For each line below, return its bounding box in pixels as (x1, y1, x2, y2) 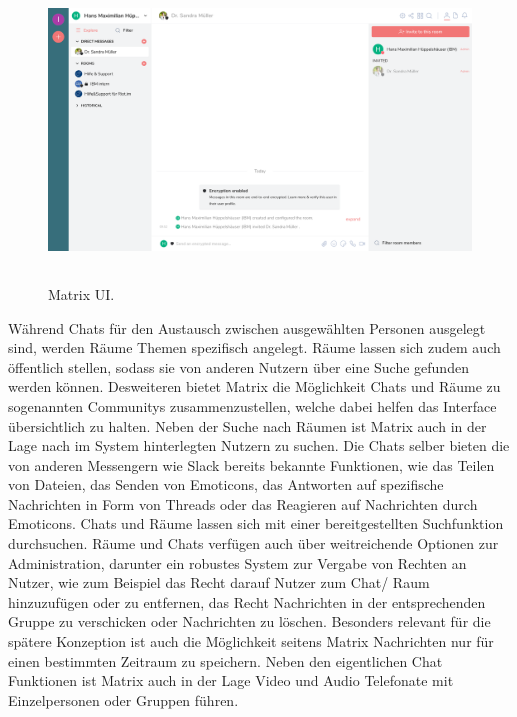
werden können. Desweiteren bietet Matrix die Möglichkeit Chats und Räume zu (8, 376, 501, 397)
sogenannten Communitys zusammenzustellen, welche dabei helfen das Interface (8, 395, 497, 416)
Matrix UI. (48, 283, 115, 304)
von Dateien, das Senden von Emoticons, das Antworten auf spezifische (8, 474, 444, 495)
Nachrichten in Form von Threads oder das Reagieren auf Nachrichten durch (8, 493, 478, 514)
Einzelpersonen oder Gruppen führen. (8, 689, 239, 710)
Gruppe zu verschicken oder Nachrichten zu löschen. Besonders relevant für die (8, 611, 491, 632)
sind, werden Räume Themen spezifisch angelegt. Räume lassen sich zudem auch (8, 337, 501, 358)
